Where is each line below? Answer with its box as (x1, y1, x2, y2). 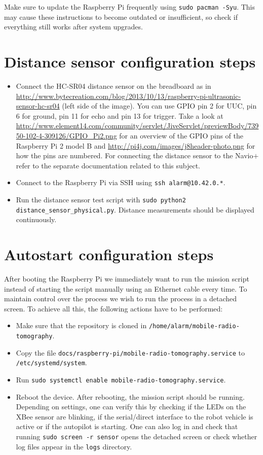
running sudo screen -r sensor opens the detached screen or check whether (16, 431, 257, 442)
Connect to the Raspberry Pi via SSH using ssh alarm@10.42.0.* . (16, 177, 226, 188)
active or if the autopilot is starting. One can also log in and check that (16, 421, 238, 432)
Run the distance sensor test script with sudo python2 (16, 194, 186, 204)
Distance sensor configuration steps (4, 51, 256, 72)
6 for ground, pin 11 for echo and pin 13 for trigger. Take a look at (16, 110, 223, 121)
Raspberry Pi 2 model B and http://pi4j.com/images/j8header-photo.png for (16, 140, 255, 151)
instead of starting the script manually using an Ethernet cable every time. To (4, 283, 247, 294)
